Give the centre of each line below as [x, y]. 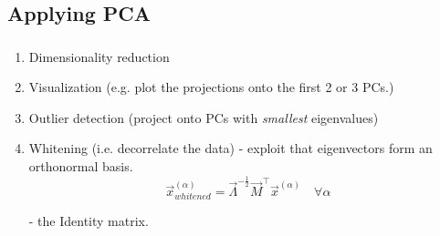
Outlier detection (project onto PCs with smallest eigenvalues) [204, 117]
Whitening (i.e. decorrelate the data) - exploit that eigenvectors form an [230, 148]
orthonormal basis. [81, 166]
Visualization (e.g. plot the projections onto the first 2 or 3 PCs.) [211, 87]
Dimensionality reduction [99, 56]
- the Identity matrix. [89, 220]
